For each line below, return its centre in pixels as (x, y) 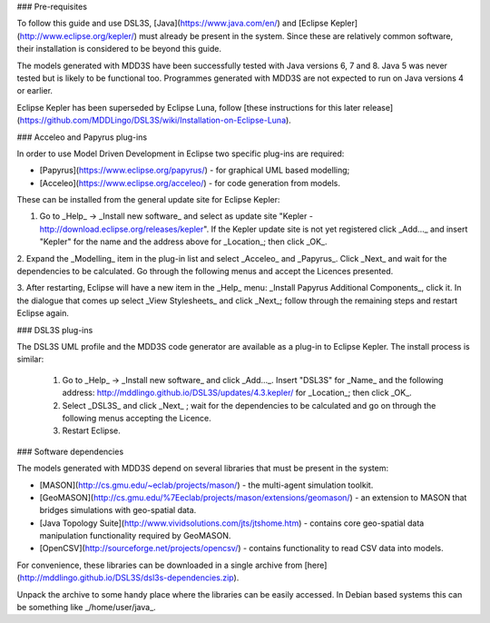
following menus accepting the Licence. (137, 418)
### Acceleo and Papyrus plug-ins (82, 137)
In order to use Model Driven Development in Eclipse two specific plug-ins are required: (181, 153)
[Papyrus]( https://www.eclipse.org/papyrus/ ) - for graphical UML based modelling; (195, 170)
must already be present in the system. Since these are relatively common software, (296, 35)
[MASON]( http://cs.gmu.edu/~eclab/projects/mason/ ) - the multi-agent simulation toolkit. (206, 485)
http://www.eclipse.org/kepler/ (77, 35)
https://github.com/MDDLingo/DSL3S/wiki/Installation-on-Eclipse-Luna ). (156, 120)
